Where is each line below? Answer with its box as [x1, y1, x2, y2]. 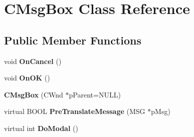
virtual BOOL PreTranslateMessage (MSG [4, 106, 145, 116]
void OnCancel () [4, 55, 62, 66]
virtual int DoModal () [4, 122, 78, 133]
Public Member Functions [4, 32, 141, 47]
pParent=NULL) [69, 89, 121, 99]
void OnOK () [4, 72, 50, 83]
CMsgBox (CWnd [4, 89, 63, 99]
